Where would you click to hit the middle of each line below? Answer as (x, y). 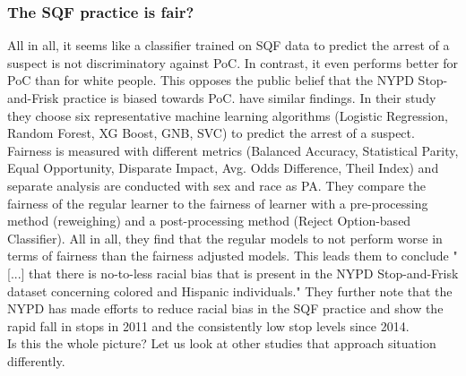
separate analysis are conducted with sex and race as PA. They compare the (216, 185)
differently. (36, 360)
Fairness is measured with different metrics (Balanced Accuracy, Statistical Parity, (233, 150)
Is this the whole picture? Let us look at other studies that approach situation (222, 343)
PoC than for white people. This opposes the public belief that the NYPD (211, 80)
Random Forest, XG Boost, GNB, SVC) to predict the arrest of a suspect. (211, 133)
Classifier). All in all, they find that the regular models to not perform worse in (225, 238)
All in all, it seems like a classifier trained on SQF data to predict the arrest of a (229, 45)
